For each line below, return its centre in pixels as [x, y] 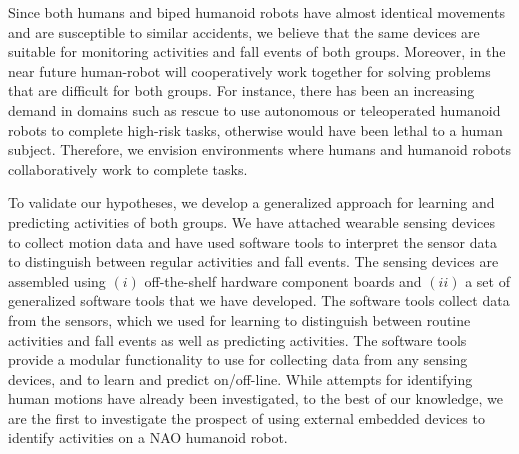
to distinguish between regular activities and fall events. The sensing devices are [253, 261]
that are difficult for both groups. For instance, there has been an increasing [241, 90]
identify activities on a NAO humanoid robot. [148, 437]
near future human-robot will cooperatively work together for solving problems [249, 70]
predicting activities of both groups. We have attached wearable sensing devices [251, 221]
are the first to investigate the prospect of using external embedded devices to [246, 417]
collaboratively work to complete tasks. [128, 168]
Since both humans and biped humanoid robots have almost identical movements [256, 12]
